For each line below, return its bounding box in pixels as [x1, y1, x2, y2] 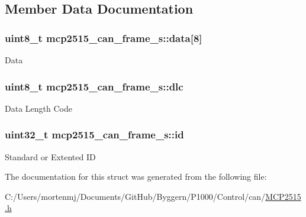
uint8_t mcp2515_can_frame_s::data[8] [5, 30, 202, 45]
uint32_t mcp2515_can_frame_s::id [5, 127, 184, 142]
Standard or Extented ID [5, 150, 96, 163]
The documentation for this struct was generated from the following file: [5, 170, 267, 183]
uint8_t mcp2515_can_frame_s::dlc [5, 79, 183, 93]
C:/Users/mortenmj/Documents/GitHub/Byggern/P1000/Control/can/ [5, 190, 266, 202]
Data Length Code [5, 102, 72, 114]
